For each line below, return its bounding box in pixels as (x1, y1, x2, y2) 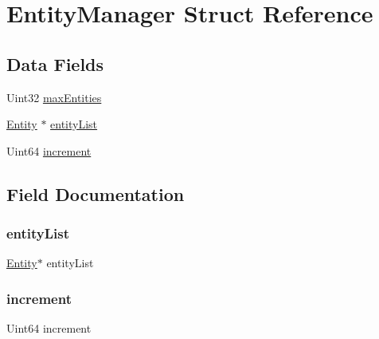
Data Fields (6, 51, 104, 76)
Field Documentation (6, 181, 185, 206)
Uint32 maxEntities (6, 89, 102, 105)
